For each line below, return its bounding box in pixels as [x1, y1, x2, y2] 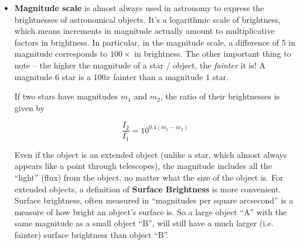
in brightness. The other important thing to [134, 47, 291, 60]
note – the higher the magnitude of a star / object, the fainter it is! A [14, 58, 265, 71]
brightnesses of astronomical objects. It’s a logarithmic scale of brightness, [14, 13, 281, 25]
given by [14, 101, 45, 113]
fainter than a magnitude [113, 70, 203, 82]
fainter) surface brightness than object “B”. [14, 229, 169, 241]
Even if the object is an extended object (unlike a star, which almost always [14, 148, 287, 160]
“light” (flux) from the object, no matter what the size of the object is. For [14, 171, 284, 184]
